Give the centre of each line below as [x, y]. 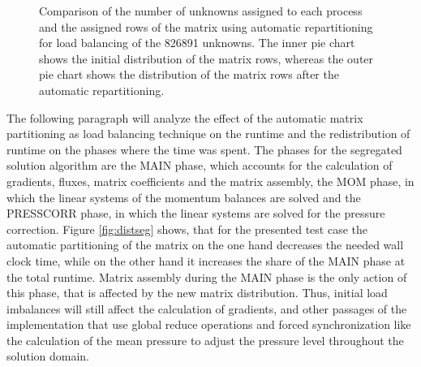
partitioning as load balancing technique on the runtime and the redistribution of [208, 134]
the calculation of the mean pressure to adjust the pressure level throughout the [205, 340]
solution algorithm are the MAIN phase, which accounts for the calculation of [200, 165]
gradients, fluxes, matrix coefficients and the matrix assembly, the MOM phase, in [210, 181]
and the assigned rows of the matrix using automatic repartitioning [206, 26]
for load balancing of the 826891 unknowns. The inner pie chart [197, 43]
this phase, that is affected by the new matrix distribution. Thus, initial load [197, 293]
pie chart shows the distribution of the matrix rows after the [189, 74]
